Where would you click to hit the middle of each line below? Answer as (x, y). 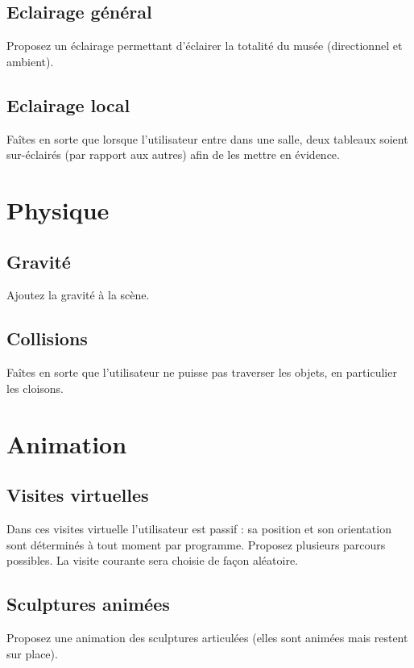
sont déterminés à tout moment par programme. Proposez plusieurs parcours (196, 544)
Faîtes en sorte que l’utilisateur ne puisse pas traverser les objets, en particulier (202, 372)
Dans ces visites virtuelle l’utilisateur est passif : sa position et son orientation (199, 528)
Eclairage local (68, 104)
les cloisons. (35, 388)
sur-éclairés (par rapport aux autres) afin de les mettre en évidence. (173, 154)
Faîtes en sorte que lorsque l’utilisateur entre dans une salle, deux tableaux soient (207, 138)
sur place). (32, 653)
